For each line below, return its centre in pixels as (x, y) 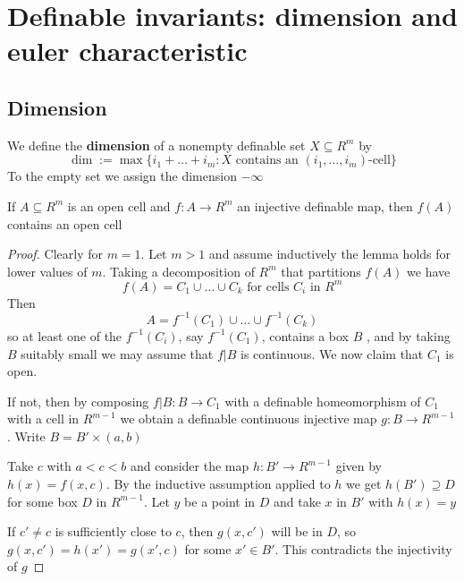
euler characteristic (127, 51)
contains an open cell (65, 223)
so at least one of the (65, 335)
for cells (268, 287)
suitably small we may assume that (117, 353)
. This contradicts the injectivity (363, 548)
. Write (26, 436)
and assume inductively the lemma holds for (330, 254)
